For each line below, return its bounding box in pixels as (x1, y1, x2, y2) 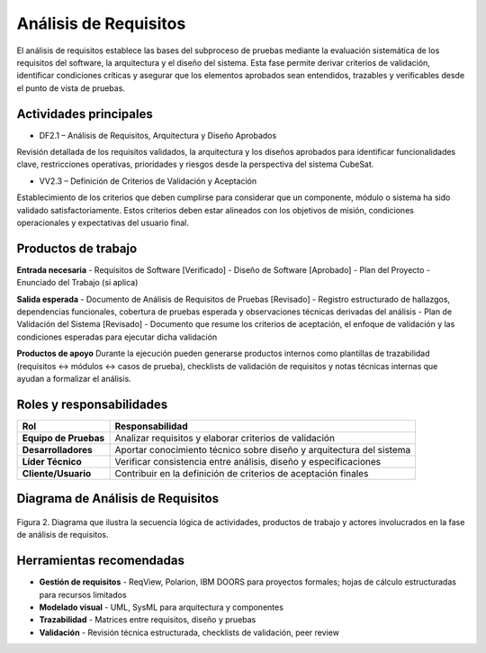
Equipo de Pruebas (22, 431, 105, 444)
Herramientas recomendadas (16, 553, 184, 568)
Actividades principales (16, 106, 153, 122)
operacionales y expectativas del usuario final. (16, 217, 189, 228)
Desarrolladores (22, 443, 94, 456)
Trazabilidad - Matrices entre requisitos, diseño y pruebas (39, 614, 256, 625)
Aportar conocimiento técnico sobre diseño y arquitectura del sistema (114, 443, 411, 456)
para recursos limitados (39, 589, 127, 600)
